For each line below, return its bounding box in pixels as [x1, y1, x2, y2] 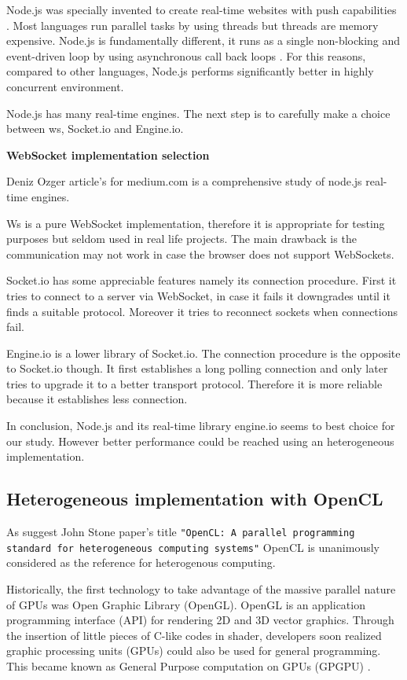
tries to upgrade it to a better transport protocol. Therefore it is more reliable [6, 375, 383, 391]
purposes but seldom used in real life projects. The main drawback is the [6, 230, 357, 247]
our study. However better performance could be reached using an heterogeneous [6, 432, 394, 449]
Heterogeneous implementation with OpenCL [6, 487, 383, 511]
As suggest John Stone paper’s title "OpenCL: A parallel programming [6, 524, 355, 540]
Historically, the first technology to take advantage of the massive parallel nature [6, 580, 396, 597]
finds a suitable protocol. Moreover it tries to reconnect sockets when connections [6, 303, 398, 319]
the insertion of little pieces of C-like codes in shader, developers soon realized [6, 627, 382, 643]
